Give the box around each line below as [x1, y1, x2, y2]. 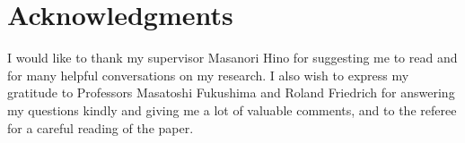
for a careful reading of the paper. [7, 118, 194, 137]
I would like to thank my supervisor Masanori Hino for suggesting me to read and [7, 48, 458, 67]
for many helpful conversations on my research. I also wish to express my [7, 65, 409, 84]
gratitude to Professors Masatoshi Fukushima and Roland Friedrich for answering [7, 83, 455, 102]
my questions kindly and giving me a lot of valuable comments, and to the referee [7, 100, 457, 119]
